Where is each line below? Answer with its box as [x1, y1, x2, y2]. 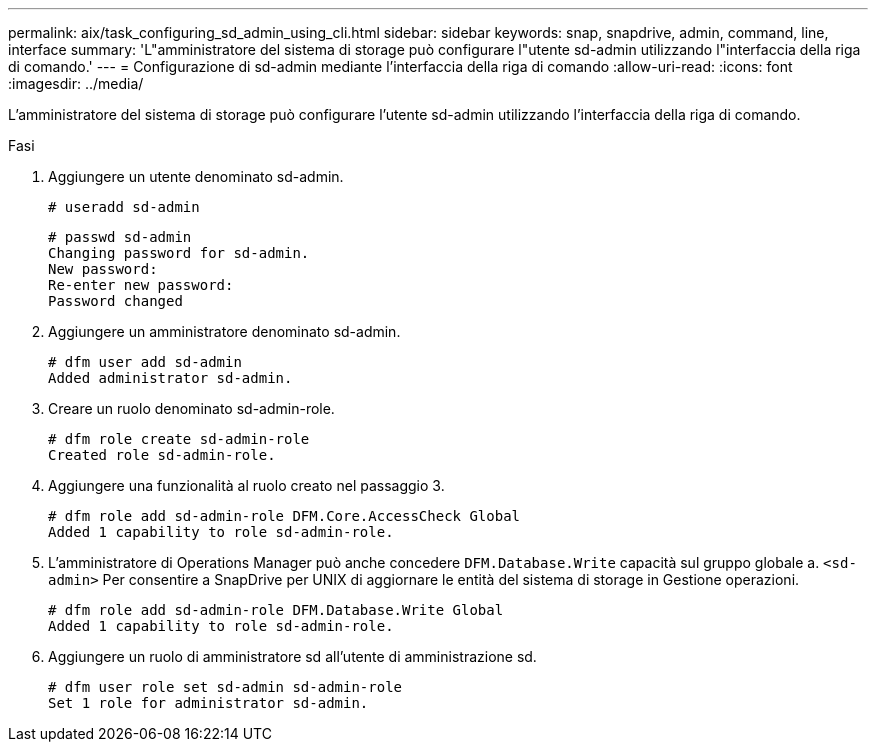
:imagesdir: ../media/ [8, 75, 144, 92]
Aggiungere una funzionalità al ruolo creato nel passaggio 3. [48, 477, 445, 494]
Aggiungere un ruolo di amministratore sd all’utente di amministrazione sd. [48, 648, 537, 665]
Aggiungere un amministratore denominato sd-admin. [48, 323, 401, 340]
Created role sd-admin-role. [48, 447, 276, 463]
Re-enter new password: [48, 277, 234, 293]
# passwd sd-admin [48, 229, 192, 245]
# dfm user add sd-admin [48, 354, 242, 370]
